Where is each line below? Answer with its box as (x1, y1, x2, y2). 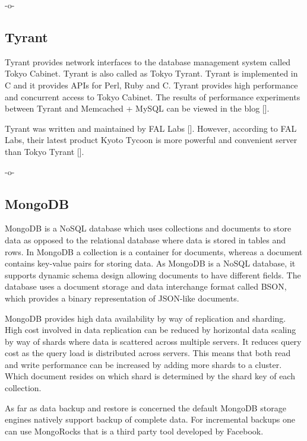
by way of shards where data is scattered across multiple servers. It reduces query (5, 335, 302, 347)
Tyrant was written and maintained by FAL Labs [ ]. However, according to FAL (5, 122, 297, 134)
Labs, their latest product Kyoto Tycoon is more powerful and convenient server (5, 134, 297, 146)
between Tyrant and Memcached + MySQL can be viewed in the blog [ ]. (5, 102, 270, 115)
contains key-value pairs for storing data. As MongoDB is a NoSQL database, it (5, 257, 296, 269)
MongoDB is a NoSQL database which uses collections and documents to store (5, 222, 292, 234)
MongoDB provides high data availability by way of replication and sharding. (5, 312, 286, 324)
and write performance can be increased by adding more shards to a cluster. (5, 358, 282, 370)
